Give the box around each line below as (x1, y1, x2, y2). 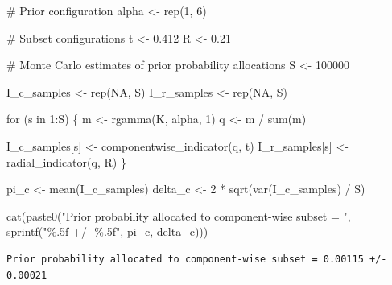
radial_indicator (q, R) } (6, 153, 126, 170)
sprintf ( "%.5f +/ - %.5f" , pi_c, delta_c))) (6, 223, 208, 240)
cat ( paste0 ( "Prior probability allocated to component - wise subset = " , (6, 207, 351, 224)
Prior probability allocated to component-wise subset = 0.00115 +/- (6, 253, 387, 265)
